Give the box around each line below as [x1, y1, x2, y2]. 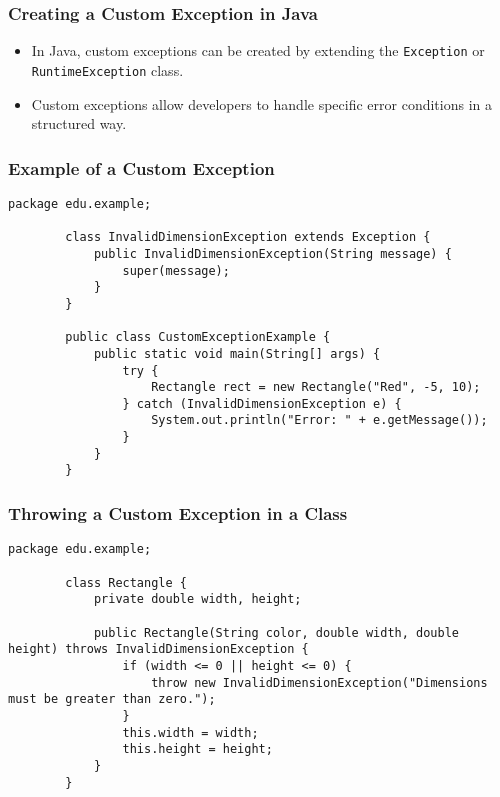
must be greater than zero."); [8, 692, 216, 707]
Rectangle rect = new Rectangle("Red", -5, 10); [151, 380, 481, 395]
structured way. [31, 113, 127, 134]
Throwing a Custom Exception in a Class [8, 501, 348, 526]
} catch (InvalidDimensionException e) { [122, 396, 402, 411]
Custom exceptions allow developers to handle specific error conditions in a [31, 93, 492, 114]
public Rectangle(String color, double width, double [93, 625, 460, 640]
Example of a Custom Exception [8, 155, 275, 180]
